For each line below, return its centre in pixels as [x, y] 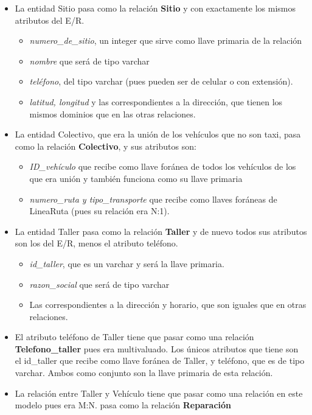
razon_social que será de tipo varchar [99, 284]
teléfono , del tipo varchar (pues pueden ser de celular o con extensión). [161, 81]
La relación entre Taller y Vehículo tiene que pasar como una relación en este [159, 393]
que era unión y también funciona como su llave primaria [136, 178]
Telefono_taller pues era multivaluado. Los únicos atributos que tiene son [157, 348]
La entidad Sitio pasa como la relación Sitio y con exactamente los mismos [155, 8]
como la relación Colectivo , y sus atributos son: [106, 146]
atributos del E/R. [50, 20]
